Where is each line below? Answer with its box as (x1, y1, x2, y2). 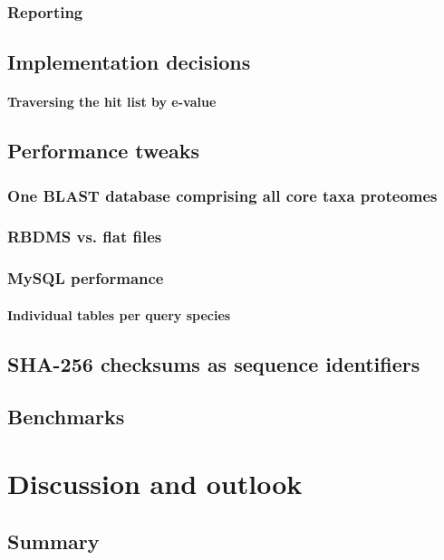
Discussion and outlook (7, 465, 303, 502)
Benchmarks (7, 403, 125, 431)
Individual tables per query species (7, 305, 231, 324)
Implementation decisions (7, 48, 251, 76)
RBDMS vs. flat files (7, 225, 162, 248)
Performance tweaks (7, 137, 199, 165)
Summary (7, 527, 100, 555)
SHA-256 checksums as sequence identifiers (7, 349, 420, 377)
